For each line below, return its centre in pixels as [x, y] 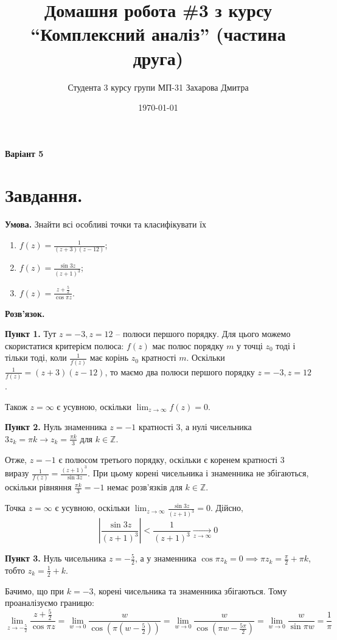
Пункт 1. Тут [31, 334]
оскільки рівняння [38, 487]
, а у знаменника [165, 558]
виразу [17, 473]
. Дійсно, [227, 508]
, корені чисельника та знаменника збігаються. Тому [190, 590]
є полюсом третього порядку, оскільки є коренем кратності [168, 459]
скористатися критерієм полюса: [64, 345]
